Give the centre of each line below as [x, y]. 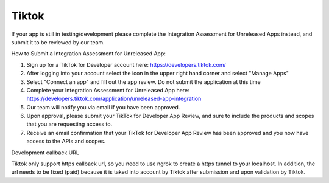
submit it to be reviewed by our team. [58, 42]
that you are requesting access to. [69, 124]
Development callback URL [45, 153]
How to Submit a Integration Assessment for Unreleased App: [88, 54]
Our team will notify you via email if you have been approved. [103, 107]
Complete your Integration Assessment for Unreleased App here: [108, 90]
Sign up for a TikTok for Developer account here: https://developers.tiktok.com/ [126, 64]
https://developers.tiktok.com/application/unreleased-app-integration [114, 99]
